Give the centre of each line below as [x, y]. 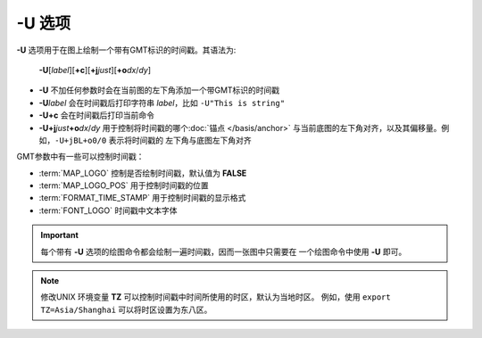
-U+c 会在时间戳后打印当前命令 [97, 115]
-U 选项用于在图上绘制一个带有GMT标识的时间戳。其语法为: [126, 50]
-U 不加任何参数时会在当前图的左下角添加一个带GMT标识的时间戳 [159, 90]
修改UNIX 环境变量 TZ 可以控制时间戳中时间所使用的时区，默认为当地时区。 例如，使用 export [216, 297]
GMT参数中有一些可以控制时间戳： [80, 157]
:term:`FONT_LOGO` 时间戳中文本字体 [108, 210]
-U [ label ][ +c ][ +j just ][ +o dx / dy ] [95, 70]
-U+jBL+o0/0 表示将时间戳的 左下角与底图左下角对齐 [153, 140]
